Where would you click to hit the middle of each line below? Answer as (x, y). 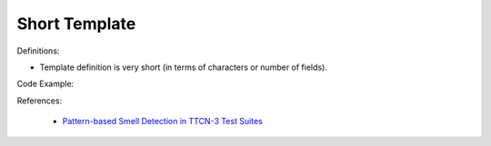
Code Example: (45, 84)
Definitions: (38, 51)
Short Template (76, 24)
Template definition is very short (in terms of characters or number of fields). (183, 67)
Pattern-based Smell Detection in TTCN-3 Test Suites (162, 122)
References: (40, 101)
